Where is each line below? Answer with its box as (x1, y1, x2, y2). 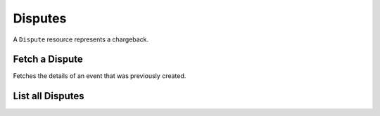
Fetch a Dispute (13, 53, 84, 65)
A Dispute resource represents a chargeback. (13, 35, 149, 44)
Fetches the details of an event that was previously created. (13, 72, 186, 80)
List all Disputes (13, 90, 84, 102)
